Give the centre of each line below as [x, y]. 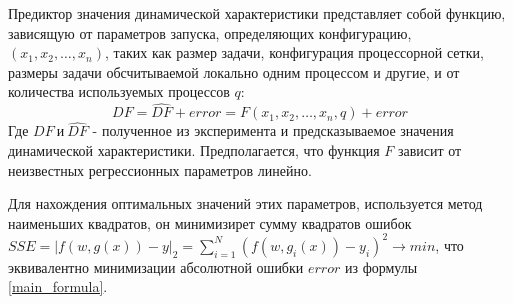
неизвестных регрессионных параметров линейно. [160, 169]
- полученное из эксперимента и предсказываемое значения [273, 130]
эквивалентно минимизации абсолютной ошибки [156, 266]
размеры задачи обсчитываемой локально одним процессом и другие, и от [234, 71]
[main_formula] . [58, 286]
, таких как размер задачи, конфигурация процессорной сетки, [294, 52]
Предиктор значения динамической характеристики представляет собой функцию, [257, 13]
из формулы [381, 266]
